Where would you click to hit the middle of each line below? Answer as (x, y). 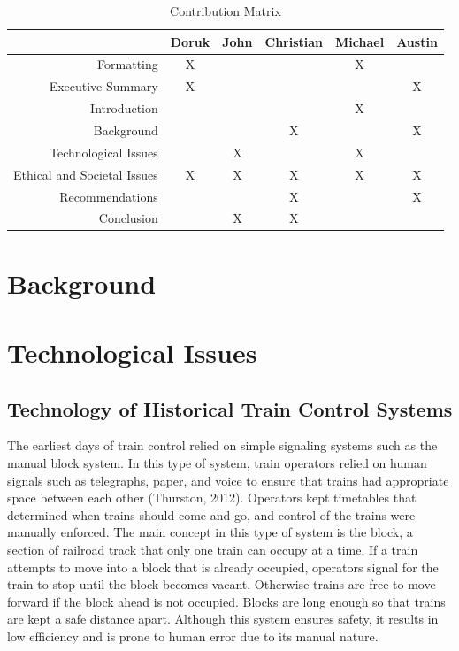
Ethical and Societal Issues (86, 174)
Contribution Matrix (226, 11)
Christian (294, 41)
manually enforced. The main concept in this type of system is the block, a (210, 532)
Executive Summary (103, 86)
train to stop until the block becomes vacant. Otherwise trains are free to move (222, 584)
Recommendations (109, 196)
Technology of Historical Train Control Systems (230, 408)
